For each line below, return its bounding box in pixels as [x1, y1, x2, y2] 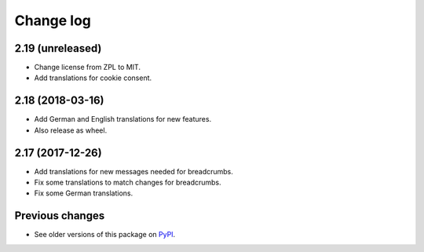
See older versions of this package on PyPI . [34, 230, 176, 239]
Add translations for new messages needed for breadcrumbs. [34, 166, 233, 176]
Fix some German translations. [34, 188, 133, 198]
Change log [14, 12, 92, 29]
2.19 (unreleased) [14, 42, 102, 55]
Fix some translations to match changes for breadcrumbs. [34, 177, 221, 188]
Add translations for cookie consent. [34, 73, 152, 82]
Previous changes [14, 209, 105, 223]
